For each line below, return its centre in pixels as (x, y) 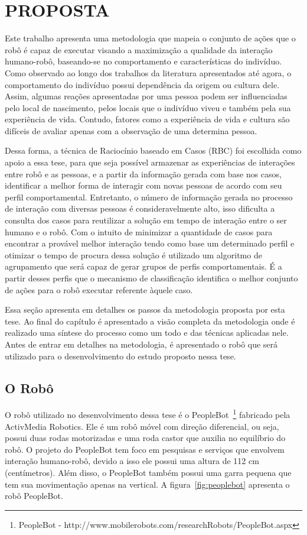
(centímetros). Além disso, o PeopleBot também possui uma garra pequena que (148, 472)
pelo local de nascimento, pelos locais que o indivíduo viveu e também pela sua (148, 107)
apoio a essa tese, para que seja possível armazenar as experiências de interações (150, 162)
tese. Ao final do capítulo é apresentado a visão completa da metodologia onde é (150, 321)
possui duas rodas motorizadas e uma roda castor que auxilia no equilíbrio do (145, 438)
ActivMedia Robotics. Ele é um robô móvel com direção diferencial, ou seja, (142, 426)
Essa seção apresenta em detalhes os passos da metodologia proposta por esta (145, 309)
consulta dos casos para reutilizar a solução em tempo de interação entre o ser (146, 220)
